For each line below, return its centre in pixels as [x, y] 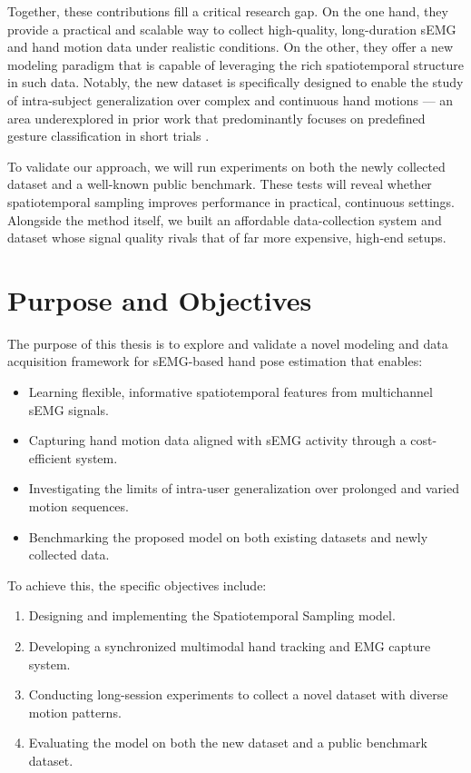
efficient [50, 457]
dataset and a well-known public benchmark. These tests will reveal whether [220, 184]
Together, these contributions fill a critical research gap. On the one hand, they [228, 11]
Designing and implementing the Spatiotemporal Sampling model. [212, 615]
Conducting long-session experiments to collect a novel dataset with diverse [238, 694]
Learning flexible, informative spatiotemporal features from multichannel [231, 392]
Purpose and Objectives [160, 299]
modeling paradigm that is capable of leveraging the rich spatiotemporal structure [235, 64]
